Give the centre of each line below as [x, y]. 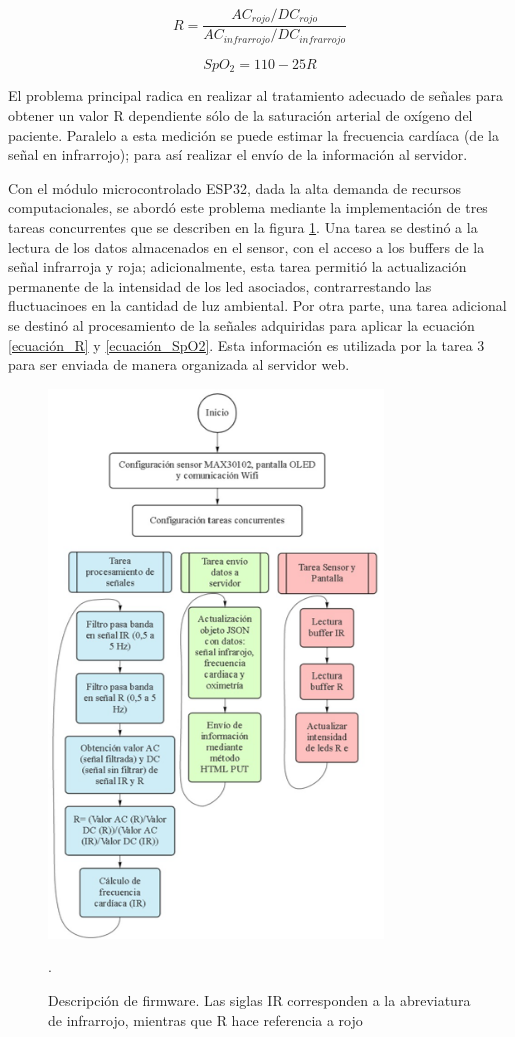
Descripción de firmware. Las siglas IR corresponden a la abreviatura [259, 999]
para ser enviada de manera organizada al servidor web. [179, 364]
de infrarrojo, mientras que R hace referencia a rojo [205, 1019]
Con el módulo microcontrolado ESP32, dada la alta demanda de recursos [234, 187]
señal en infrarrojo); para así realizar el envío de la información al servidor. [238, 154]
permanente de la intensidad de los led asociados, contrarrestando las [220, 285]
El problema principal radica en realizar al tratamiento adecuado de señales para [255, 95]
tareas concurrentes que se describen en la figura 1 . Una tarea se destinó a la [243, 226]
